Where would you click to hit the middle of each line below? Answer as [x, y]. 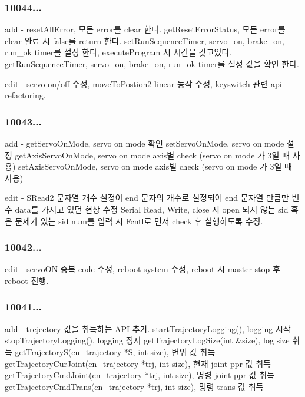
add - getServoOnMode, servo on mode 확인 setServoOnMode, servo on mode [145, 143]
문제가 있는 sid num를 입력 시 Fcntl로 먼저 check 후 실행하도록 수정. [139, 221]
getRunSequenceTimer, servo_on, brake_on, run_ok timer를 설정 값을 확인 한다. [152, 64]
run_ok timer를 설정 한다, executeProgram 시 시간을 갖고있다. [118, 52]
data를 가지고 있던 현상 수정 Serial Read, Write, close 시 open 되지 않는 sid [152, 209]
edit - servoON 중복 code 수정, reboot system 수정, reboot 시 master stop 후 [142, 269]
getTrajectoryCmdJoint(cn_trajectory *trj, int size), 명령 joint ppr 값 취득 [140, 375]
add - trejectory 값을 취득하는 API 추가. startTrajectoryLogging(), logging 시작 [148, 328]
